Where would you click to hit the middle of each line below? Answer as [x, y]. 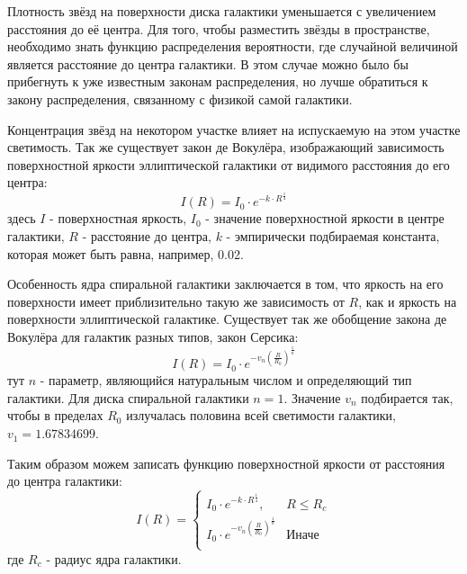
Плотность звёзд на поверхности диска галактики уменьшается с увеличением [222, 11]
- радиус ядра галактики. [114, 558]
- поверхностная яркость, [118, 218]
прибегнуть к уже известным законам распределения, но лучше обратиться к [218, 81]
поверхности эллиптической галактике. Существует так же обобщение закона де [227, 319]
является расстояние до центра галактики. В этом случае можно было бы [208, 63]
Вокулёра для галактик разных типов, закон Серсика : [153, 336]
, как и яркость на [408, 301]
